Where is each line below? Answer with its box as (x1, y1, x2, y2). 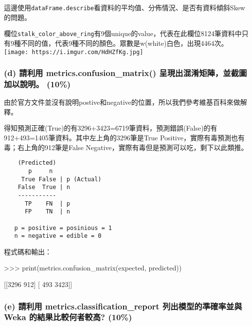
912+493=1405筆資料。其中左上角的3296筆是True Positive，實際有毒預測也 (4, 133, 238, 143)
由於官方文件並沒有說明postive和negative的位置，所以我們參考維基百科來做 (4, 97, 240, 107)
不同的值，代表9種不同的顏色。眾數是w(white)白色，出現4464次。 (20, 38, 228, 48)
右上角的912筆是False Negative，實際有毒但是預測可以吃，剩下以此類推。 (17, 142, 248, 152)
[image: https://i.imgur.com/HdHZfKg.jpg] (4, 48, 144, 56)
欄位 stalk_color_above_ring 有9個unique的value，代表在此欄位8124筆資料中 (4, 28, 242, 38)
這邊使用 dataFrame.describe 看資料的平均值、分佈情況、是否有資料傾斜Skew (4, 2, 245, 12)
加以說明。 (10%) (4, 78, 71, 90)
